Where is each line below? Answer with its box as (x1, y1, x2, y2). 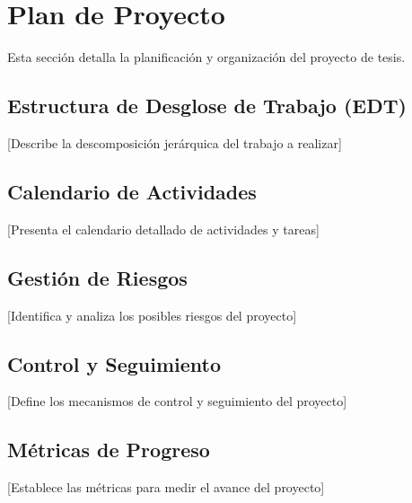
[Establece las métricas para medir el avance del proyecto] (7, 478, 325, 497)
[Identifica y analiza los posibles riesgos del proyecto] (7, 305, 297, 324)
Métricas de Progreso (7, 436, 210, 463)
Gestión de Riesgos (7, 263, 188, 291)
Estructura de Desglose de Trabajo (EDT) (7, 92, 407, 119)
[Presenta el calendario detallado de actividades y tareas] (7, 219, 320, 238)
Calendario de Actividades (7, 177, 257, 205)
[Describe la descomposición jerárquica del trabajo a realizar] (7, 133, 342, 152)
